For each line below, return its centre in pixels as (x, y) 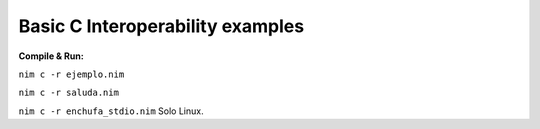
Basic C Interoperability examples (161, 26)
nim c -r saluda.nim (69, 93)
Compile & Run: (51, 56)
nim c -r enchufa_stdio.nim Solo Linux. (111, 111)
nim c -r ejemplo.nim (71, 74)
